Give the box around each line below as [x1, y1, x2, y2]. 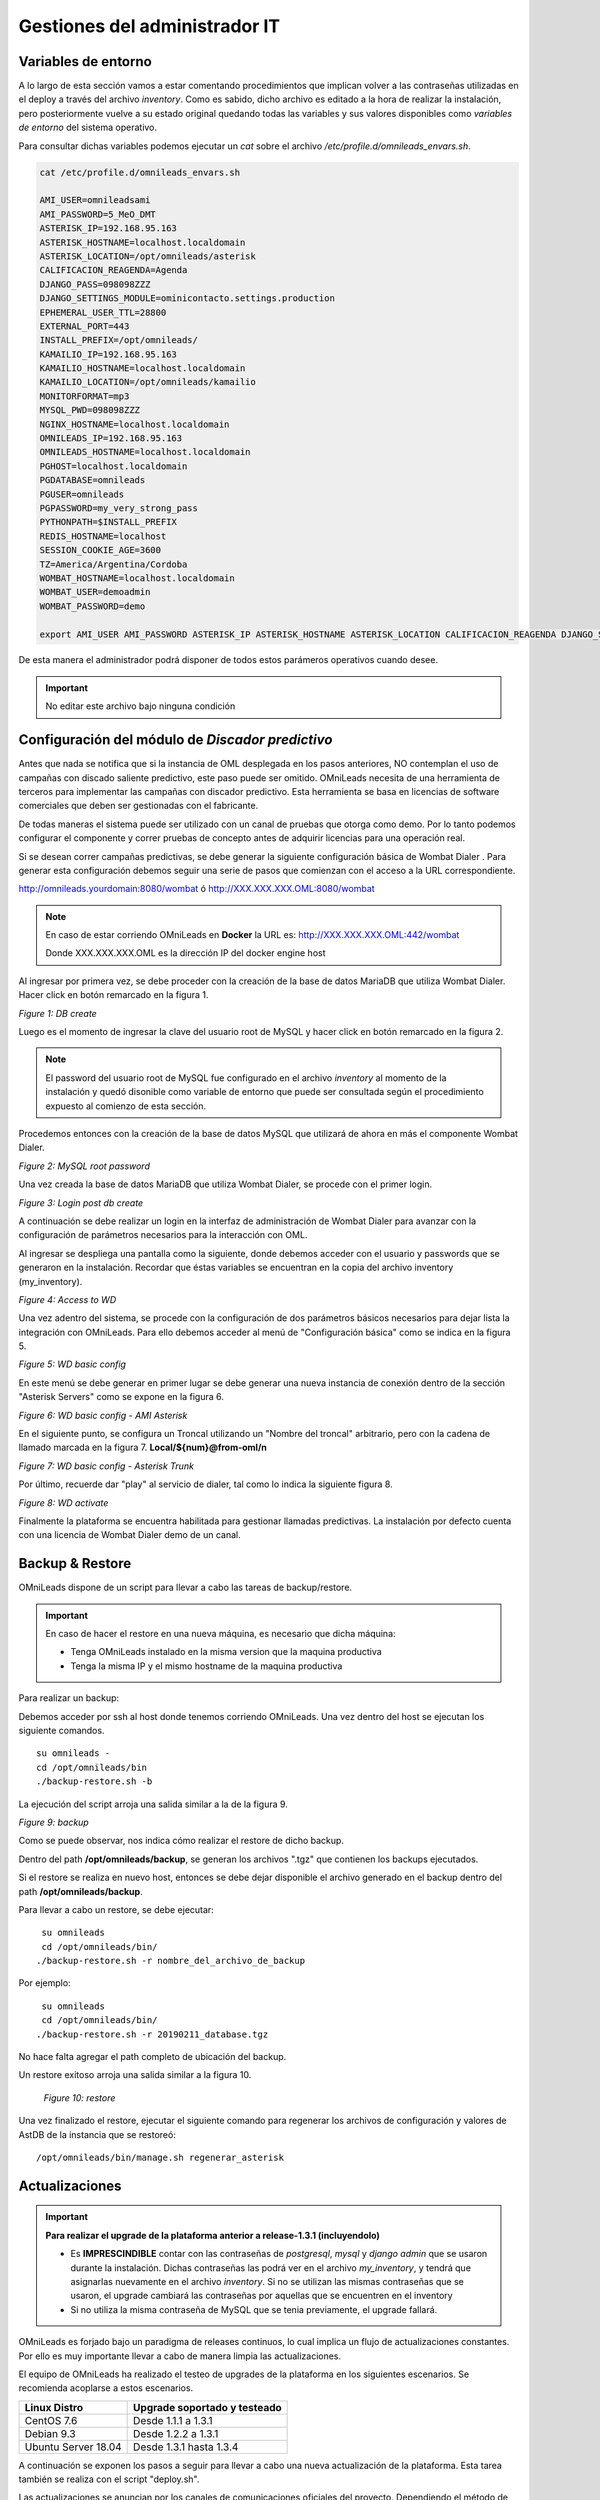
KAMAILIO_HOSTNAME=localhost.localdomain [39, 363, 246, 374]
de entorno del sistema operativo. [18, 121, 158, 134]
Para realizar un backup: [18, 1692, 120, 1704]
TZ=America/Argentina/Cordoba [39, 558, 188, 570]
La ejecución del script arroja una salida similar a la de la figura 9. [18, 1798, 289, 1810]
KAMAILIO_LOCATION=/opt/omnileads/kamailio [39, 376, 257, 388]
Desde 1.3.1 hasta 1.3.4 [133, 2440, 239, 2454]
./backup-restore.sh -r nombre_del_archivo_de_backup [36, 1955, 305, 1967]
